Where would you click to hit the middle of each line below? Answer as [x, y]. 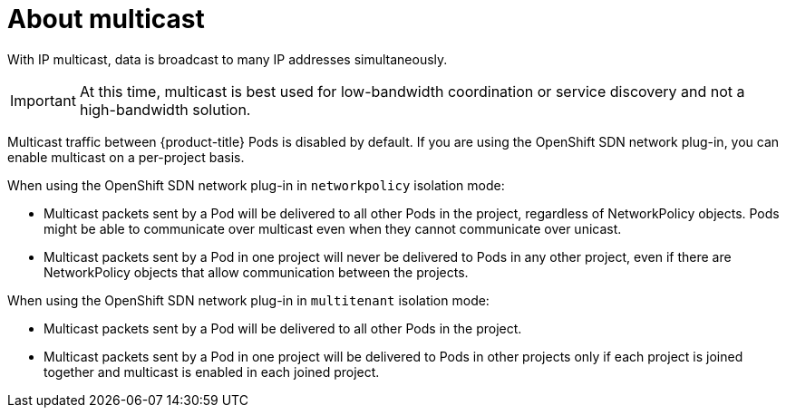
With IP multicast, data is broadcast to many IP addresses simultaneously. [228, 59]
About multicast [106, 19]
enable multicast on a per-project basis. [126, 157]
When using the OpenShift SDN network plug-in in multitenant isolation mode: [248, 300]
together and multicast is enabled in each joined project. [212, 372]
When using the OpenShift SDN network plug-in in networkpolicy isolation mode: [256, 185]
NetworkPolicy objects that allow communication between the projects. [256, 272]
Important [43, 100]
